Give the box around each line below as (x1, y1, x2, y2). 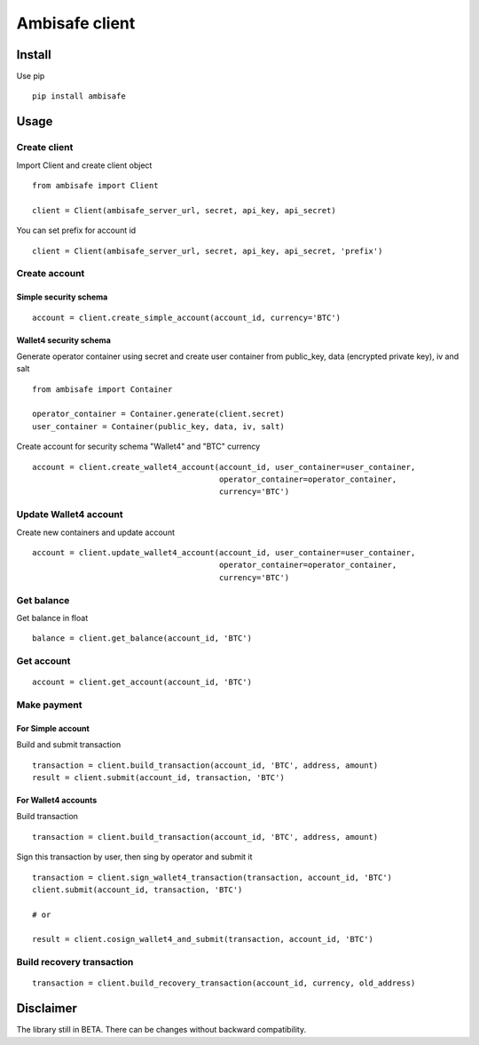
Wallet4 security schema (16, 334, 111, 346)
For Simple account (16, 722, 90, 733)
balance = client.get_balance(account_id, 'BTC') (32, 634, 253, 643)
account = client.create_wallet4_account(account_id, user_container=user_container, (32, 462, 416, 472)
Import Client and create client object (16, 160, 153, 171)
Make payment (16, 698, 82, 711)
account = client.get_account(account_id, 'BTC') (32, 677, 253, 688)
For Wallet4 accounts (16, 794, 98, 805)
